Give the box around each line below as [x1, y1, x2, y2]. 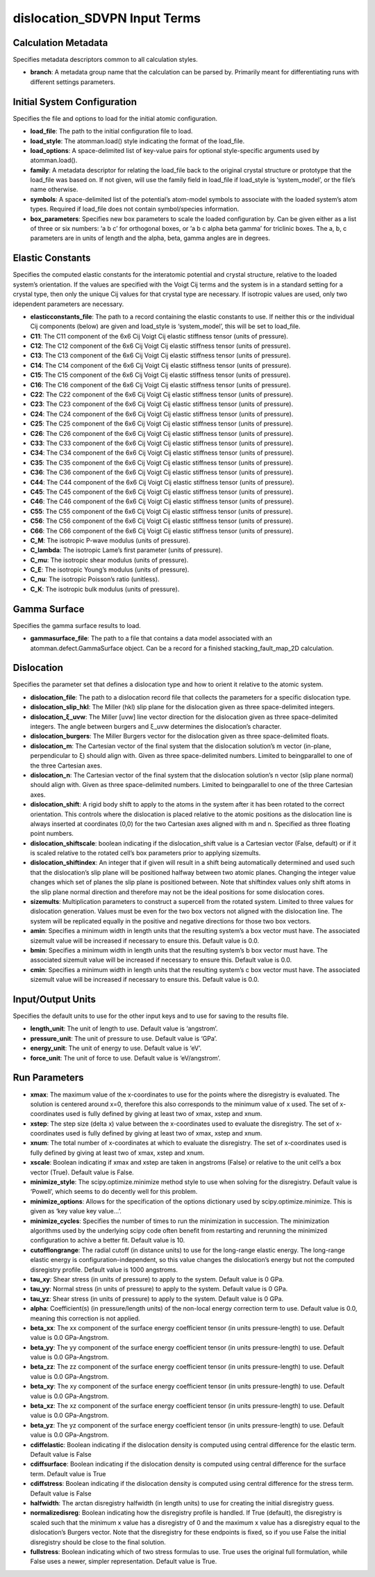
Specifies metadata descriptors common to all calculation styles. [12, 56, 198, 64]
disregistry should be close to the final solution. [30, 1537, 166, 1546]
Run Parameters [12, 1071, 84, 1084]
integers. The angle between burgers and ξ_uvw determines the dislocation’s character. [30, 722, 282, 730]
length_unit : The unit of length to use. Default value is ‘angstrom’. [30, 1024, 218, 1033]
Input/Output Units [12, 993, 97, 1005]
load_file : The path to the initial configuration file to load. [30, 127, 193, 136]
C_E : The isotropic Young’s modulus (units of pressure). [30, 565, 190, 574]
